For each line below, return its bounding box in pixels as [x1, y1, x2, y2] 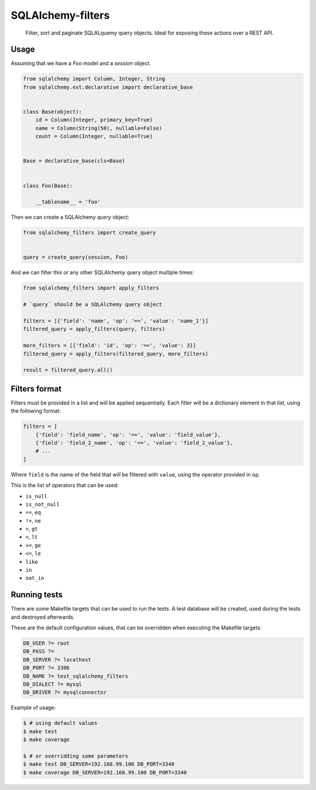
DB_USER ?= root [23, 640, 70, 647]
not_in [25, 575, 44, 581]
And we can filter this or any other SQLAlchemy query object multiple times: [11, 269, 194, 276]
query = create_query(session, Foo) [23, 254, 129, 261]
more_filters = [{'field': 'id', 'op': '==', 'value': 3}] [23, 342, 196, 349]
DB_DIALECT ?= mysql [23, 681, 82, 688]
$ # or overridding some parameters [23, 752, 129, 759]
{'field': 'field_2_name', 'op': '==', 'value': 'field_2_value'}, [35, 440, 233, 446]
